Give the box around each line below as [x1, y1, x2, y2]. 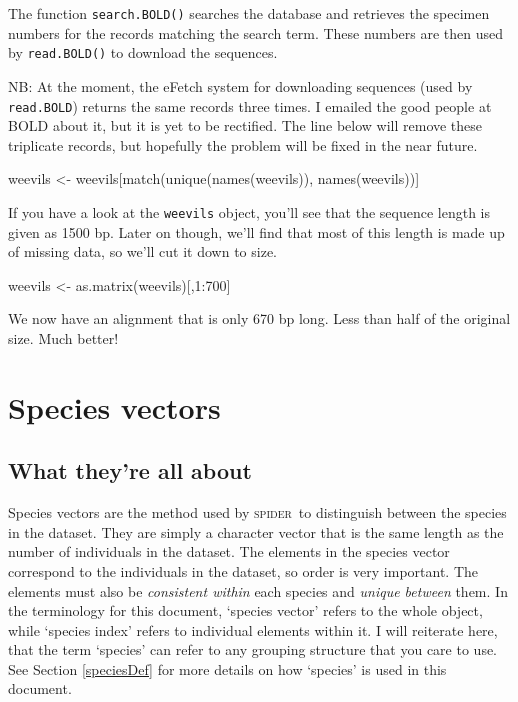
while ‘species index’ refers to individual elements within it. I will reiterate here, [8, 619, 498, 640]
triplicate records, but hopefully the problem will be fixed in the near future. [8, 134, 478, 155]
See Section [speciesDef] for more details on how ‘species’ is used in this [8, 658, 447, 679]
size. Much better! [8, 327, 119, 348]
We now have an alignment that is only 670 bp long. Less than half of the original [8, 308, 511, 329]
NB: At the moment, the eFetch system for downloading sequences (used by [8, 75, 473, 96]
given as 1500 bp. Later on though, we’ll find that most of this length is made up [8, 221, 505, 242]
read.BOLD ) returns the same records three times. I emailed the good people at [8, 95, 492, 116]
